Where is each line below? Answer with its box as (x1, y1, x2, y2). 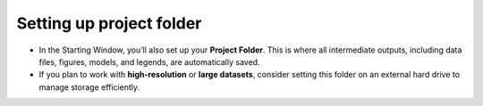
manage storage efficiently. (38, 81, 140, 93)
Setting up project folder (16, 13, 202, 33)
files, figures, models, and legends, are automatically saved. (38, 56, 260, 67)
